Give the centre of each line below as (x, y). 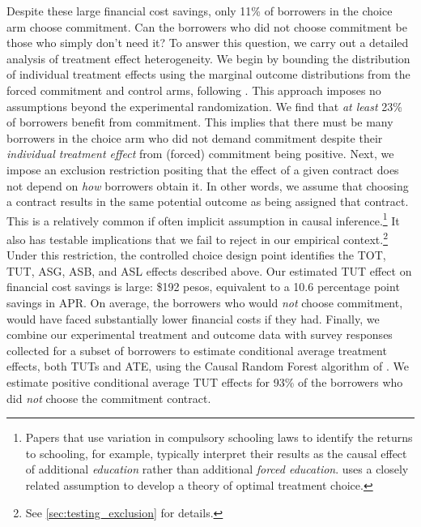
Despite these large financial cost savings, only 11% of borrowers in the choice (200, 11)
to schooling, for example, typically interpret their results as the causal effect (216, 453)
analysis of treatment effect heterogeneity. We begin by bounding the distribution (208, 58)
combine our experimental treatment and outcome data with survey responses (200, 334)
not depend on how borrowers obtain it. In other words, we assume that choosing (208, 185)
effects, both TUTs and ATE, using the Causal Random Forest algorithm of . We (208, 366)
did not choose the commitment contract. (109, 398)
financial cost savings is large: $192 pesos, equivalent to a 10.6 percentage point (203, 287)
